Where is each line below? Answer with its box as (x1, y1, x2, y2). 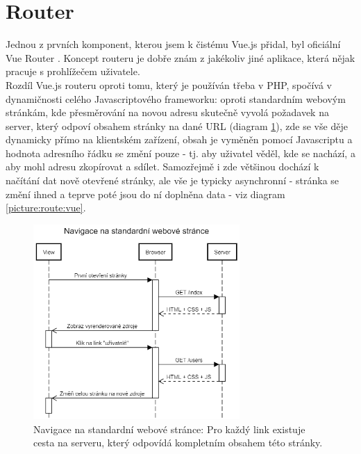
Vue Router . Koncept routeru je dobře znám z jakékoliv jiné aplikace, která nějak (6, 50, 355, 65)
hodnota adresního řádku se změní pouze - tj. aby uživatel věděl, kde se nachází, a (6, 145, 355, 160)
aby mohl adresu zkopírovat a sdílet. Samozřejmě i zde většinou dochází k (6, 159, 319, 174)
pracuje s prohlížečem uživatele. (6, 64, 140, 79)
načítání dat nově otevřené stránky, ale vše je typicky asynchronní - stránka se (6, 173, 339, 188)
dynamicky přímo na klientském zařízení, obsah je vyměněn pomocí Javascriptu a (6, 132, 353, 147)
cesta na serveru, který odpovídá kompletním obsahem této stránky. (33, 435, 323, 450)
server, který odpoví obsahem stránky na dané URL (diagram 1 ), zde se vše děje (6, 118, 348, 133)
